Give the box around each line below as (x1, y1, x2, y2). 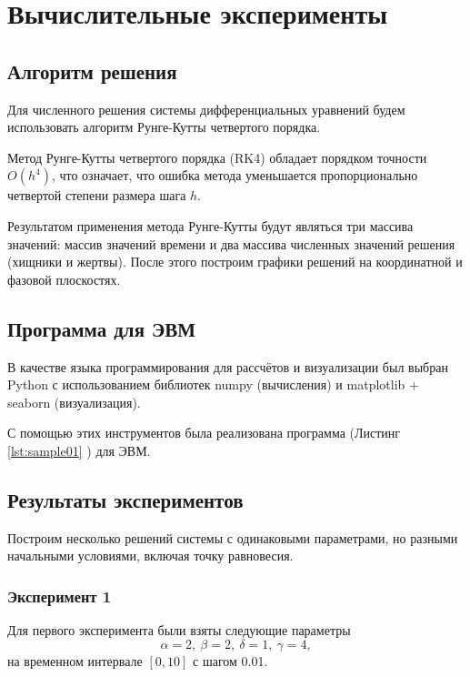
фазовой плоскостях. (7, 269, 121, 288)
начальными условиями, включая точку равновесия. (7, 546, 294, 565)
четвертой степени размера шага (7, 186, 186, 205)
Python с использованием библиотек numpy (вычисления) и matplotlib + (7, 375, 419, 394)
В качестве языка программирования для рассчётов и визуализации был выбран (7, 357, 448, 376)
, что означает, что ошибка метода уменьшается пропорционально (51, 166, 418, 185)
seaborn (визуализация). (7, 392, 141, 411)
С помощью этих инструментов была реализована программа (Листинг (7, 423, 401, 442)
